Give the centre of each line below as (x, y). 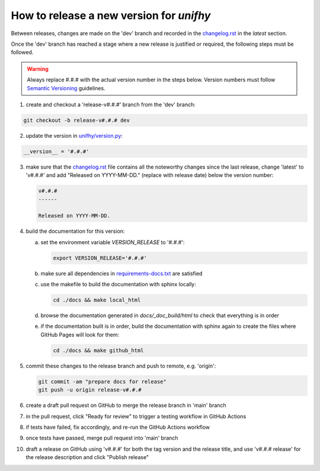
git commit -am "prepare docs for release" (103, 381)
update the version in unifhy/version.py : (74, 135)
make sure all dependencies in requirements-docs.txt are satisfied (121, 273)
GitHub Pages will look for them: (80, 334)
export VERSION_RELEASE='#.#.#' (100, 258)
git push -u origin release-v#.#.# (90, 390)
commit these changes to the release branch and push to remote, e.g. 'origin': (121, 366)
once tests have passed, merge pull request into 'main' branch (102, 438)
